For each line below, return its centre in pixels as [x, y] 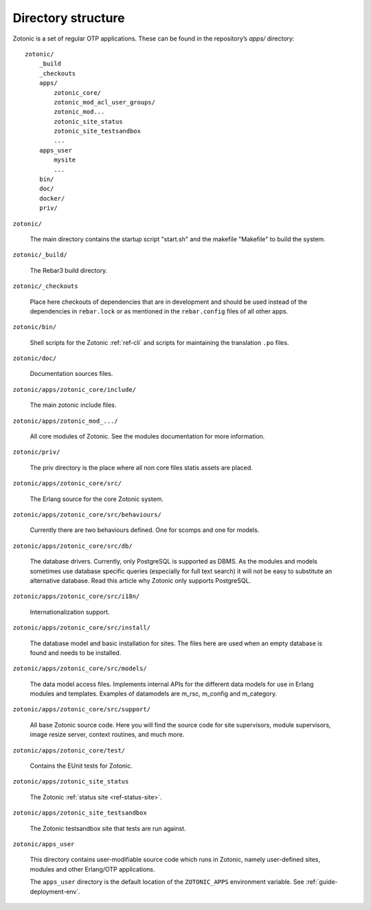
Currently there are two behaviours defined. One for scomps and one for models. [145, 530]
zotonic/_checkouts [45, 286]
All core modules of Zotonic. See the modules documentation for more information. [147, 436]
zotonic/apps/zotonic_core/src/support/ [82, 709]
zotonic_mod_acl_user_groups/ [105, 102]
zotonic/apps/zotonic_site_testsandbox [80, 813]
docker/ [52, 198]
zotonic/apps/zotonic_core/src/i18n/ [76, 597]
